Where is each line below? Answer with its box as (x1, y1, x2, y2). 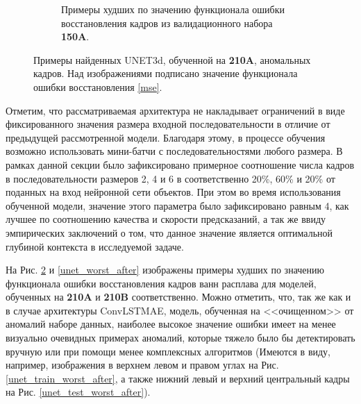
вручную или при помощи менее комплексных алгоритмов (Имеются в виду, (6, 344, 330, 358)
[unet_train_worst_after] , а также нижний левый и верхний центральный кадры (6, 371, 350, 385)
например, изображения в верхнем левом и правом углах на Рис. (6, 357, 279, 372)
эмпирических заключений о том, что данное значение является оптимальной (6, 225, 333, 239)
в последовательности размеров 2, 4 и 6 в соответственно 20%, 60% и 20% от (6, 171, 335, 185)
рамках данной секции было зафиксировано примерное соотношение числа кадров (6, 157, 355, 171)
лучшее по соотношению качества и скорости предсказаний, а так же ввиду (6, 212, 326, 226)
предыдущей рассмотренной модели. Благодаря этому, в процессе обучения (6, 130, 326, 144)
